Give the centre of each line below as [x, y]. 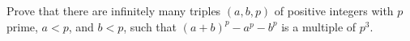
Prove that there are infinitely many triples [114, 10]
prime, [22, 26]
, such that [150, 26]
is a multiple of [319, 26]
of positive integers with [334, 10]
